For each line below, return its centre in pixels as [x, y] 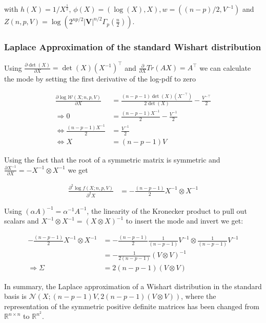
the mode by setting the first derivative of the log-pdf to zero [100, 79]
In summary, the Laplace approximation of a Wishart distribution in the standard [133, 286]
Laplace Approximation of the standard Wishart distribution [133, 47]
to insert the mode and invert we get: [185, 221]
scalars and [22, 221]
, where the [198, 296]
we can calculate [225, 67]
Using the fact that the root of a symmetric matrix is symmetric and [112, 159]
